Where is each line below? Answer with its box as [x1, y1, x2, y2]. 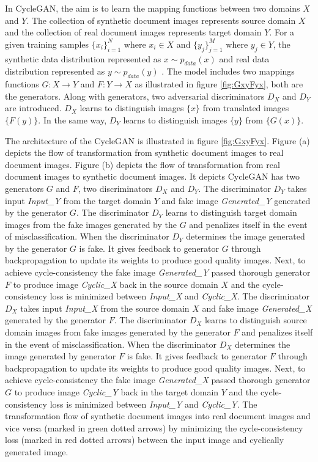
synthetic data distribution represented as [5, 52, 161, 65]
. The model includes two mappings [161, 65, 295, 78]
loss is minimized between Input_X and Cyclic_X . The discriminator [50, 290, 310, 302]
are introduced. [5, 101, 62, 114]
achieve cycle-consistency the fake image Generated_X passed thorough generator [5, 373, 311, 386]
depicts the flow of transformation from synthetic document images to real [5, 146, 284, 159]
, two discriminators [78, 182, 153, 194]
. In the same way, [38, 113, 107, 126]
